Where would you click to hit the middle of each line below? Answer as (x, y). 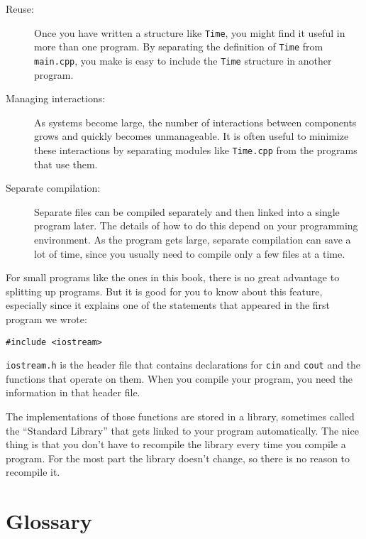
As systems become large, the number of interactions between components (195, 122)
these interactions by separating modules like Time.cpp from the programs (196, 149)
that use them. (66, 164)
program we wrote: (46, 318)
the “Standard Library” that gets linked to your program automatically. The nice (182, 430)
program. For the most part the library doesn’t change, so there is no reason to (178, 458)
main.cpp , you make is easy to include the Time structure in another (183, 60)
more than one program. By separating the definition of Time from (179, 47)
